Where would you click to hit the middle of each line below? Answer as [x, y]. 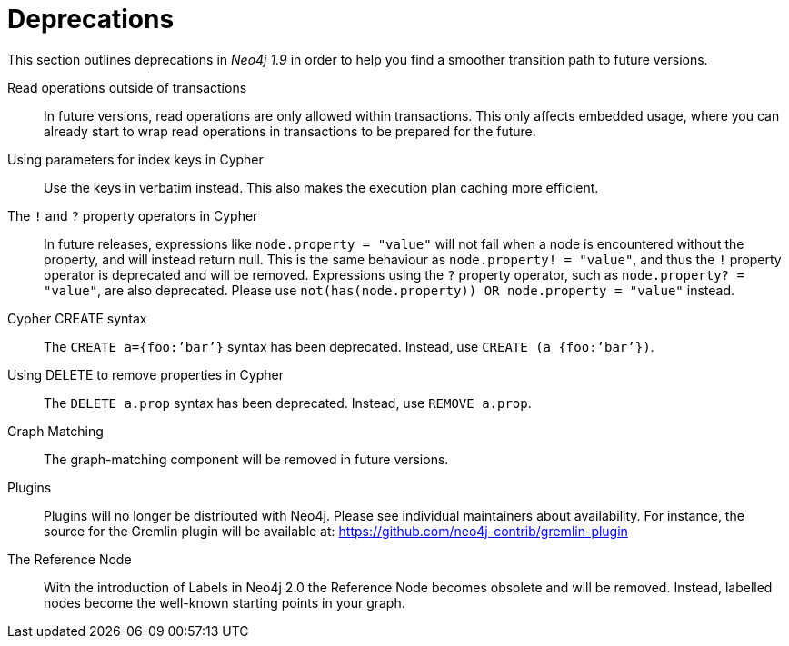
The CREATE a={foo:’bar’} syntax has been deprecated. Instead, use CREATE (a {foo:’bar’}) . [349, 346]
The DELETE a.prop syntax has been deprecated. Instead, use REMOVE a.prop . [288, 403]
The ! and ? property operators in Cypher [133, 215]
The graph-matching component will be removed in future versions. [246, 459]
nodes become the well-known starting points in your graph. [225, 602]
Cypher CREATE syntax [77, 318]
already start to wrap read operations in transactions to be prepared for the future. [290, 131]
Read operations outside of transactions [127, 87]
